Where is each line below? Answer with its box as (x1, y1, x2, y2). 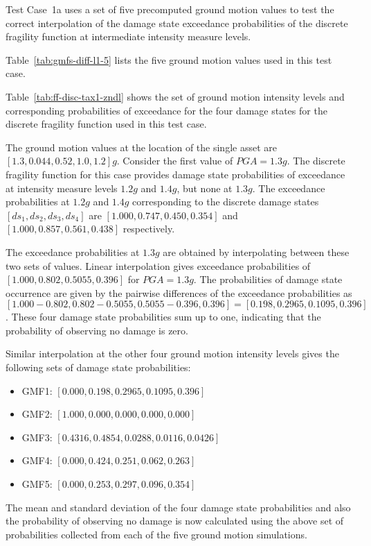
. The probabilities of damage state (193, 272, 343, 287)
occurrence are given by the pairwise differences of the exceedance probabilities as (6, 285, 352, 300)
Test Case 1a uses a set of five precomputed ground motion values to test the (6, 2, 334, 16)
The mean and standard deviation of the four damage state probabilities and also (6, 500, 351, 514)
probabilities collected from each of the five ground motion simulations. (6, 527, 307, 541)
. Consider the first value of (116, 153, 233, 168)
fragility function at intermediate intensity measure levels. (6, 29, 251, 44)
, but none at (177, 180, 233, 195)
